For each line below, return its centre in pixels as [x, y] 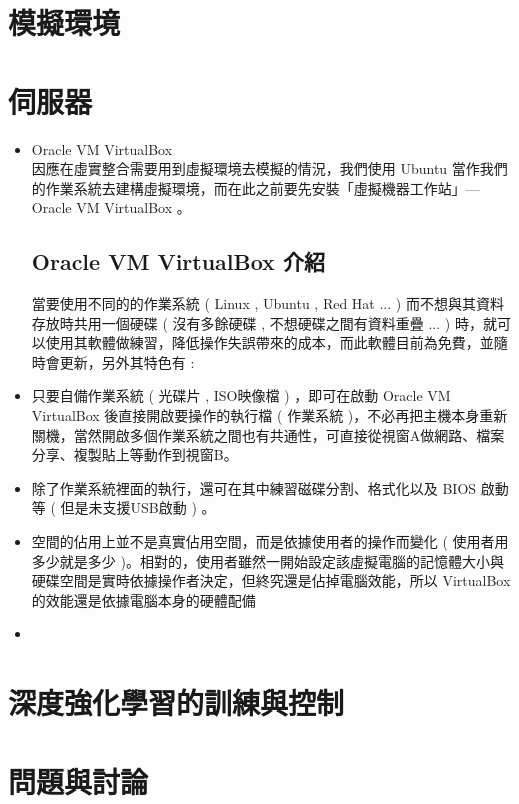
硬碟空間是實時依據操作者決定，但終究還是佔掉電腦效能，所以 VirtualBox [271, 580]
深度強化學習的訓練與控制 [176, 702]
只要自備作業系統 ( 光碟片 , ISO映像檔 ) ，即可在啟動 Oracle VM [241, 395]
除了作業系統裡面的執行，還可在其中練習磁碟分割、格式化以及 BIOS [254, 487]
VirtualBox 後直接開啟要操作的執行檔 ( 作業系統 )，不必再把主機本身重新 [269, 415]
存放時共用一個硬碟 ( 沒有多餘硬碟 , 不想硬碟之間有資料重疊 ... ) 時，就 [264, 322]
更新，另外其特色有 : [127, 361]
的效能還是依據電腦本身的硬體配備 [143, 599]
